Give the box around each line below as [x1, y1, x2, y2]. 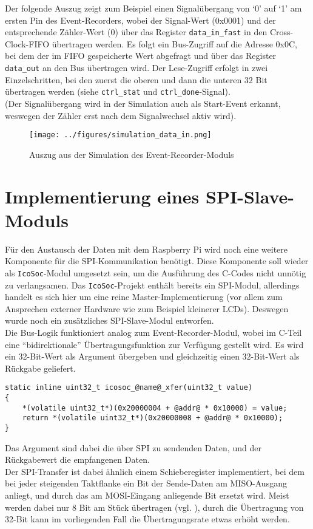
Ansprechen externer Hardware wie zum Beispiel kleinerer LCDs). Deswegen [5, 302, 289, 315]
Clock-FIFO [5, 37, 50, 50]
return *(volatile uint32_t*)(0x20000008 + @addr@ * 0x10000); [22, 414, 283, 423]
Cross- [269, 26, 294, 38]
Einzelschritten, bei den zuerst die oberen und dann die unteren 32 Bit [5, 73, 268, 86]
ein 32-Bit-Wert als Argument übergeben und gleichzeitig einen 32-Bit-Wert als [5, 350, 300, 363]
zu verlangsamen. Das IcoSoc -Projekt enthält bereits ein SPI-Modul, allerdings [5, 278, 300, 291]
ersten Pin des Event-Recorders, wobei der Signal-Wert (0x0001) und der [5, 13, 276, 26]
